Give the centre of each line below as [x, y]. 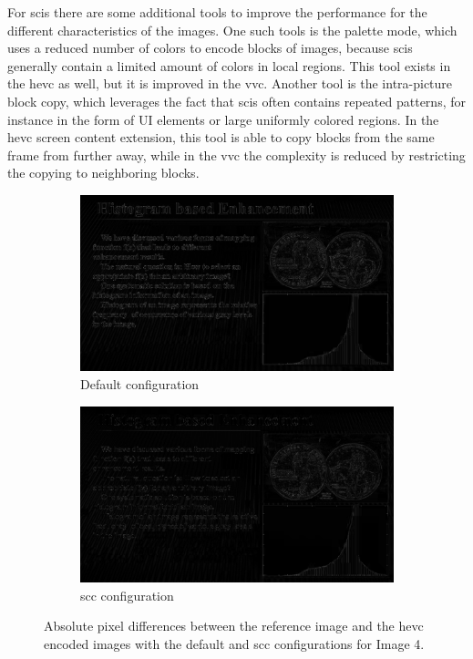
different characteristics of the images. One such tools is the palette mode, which [232, 30]
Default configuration [140, 384]
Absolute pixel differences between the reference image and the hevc [234, 626]
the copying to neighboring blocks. [103, 173]
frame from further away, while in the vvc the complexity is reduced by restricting [236, 154]
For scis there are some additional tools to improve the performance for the [217, 12]
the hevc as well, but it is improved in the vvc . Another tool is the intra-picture [230, 83]
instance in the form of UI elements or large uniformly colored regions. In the [223, 119]
